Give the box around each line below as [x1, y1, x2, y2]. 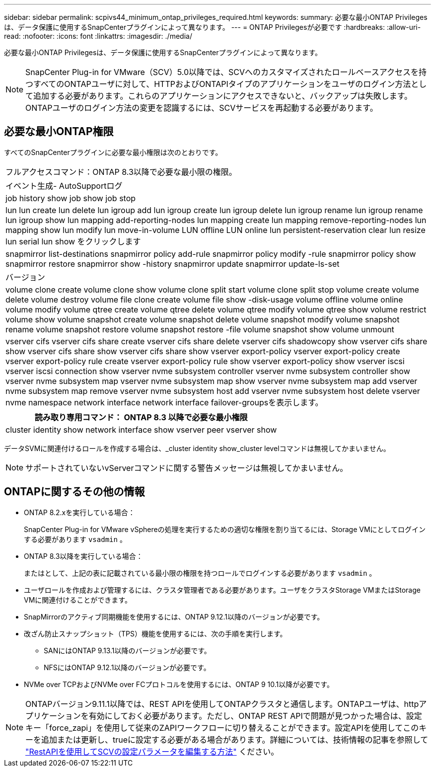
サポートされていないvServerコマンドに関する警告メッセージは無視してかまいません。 [25, 463, 348, 473]
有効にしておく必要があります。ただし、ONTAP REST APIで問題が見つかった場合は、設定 [88, 710, 422, 721]
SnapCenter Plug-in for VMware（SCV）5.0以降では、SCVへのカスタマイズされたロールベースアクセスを [25, 67, 419, 77]
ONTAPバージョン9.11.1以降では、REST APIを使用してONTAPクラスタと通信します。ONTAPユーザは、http [25, 698, 419, 709]
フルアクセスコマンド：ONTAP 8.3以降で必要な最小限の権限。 [5, 166, 237, 177]
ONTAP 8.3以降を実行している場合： [24, 551, 143, 560]
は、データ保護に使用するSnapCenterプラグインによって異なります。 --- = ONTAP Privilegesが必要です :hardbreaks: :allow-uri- [4, 23, 421, 31]
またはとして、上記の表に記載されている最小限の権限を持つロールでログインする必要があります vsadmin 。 [24, 568, 376, 577]
